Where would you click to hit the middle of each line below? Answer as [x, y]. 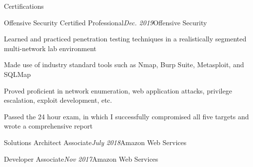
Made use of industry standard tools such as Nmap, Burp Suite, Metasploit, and [124, 65]
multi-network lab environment [50, 48]
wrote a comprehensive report [48, 126]
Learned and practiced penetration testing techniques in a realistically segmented [125, 39]
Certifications [24, 6]
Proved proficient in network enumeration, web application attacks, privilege [118, 90]
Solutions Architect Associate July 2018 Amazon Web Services [95, 142]
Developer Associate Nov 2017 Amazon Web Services [81, 158]
